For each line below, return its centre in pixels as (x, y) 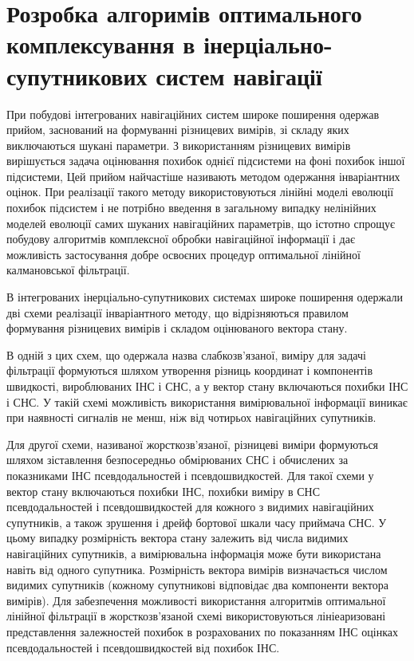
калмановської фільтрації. (68, 270)
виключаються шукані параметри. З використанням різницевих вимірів (179, 145)
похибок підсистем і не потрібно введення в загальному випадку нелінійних (191, 208)
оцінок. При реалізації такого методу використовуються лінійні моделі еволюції (200, 192)
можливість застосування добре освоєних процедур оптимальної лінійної (183, 254)
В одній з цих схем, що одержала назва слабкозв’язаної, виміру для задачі (186, 354)
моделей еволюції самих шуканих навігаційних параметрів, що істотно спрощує (201, 223)
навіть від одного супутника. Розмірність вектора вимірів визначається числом (197, 569)
